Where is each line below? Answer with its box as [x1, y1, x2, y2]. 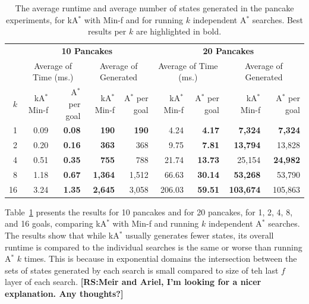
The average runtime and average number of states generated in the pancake [15, 2, 294, 14]
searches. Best [252, 13, 304, 26]
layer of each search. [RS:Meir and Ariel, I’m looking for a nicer [5, 275, 261, 288]
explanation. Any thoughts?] [5, 287, 124, 299]
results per [87, 25, 127, 37]
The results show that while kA [5, 229, 119, 241]
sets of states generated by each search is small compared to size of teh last [5, 264, 279, 276]
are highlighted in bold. [135, 25, 222, 37]
